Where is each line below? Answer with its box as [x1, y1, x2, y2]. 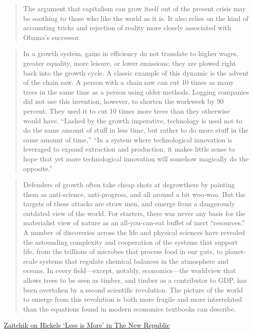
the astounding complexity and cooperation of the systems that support [23, 236, 238, 247]
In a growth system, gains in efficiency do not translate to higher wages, [23, 48, 238, 59]
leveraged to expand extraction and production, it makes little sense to [23, 144, 235, 154]
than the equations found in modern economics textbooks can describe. [23, 303, 236, 313]
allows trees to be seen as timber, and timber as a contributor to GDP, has [23, 275, 247, 285]
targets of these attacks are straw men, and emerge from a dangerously [23, 198, 235, 209]
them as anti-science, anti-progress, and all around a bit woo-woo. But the [23, 189, 246, 199]
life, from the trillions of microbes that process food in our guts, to [23, 246, 223, 256]
